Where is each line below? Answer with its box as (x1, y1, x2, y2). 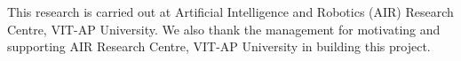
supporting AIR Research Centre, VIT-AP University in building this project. (7, 37, 431, 56)
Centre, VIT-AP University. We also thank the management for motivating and (7, 19, 441, 38)
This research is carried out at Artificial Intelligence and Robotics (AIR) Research (7, 3, 454, 20)
